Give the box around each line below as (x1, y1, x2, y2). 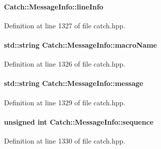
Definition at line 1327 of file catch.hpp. (4, 20, 126, 30)
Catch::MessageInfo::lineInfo (4, 1, 104, 11)
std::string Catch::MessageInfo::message (4, 78, 144, 88)
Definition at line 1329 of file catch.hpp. (4, 97, 126, 107)
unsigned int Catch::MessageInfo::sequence (4, 116, 154, 127)
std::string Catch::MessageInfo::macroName (4, 39, 157, 50)
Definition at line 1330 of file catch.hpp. (4, 135, 126, 146)
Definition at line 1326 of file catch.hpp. (4, 59, 126, 69)
